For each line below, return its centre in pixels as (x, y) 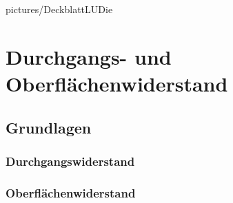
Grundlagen (49, 127)
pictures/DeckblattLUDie (59, 9)
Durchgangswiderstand (70, 161)
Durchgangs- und (89, 56)
